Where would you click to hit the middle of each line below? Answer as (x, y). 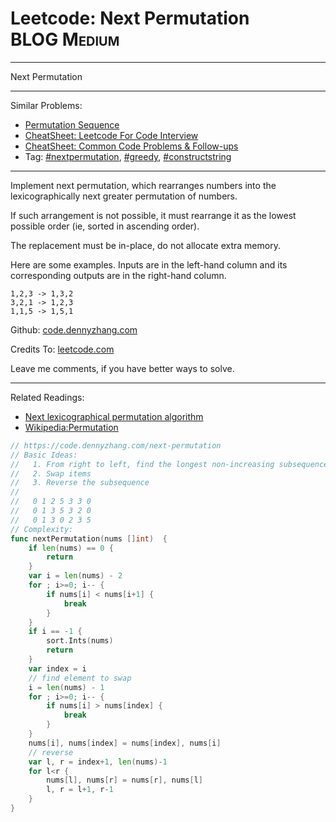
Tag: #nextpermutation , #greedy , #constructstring (128, 156)
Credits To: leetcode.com (62, 349)
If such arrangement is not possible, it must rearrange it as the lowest (153, 215)
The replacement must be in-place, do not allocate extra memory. (145, 245)
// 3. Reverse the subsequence (80, 483)
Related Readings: (47, 397)
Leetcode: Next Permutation (130, 18)
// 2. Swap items (51, 473)
